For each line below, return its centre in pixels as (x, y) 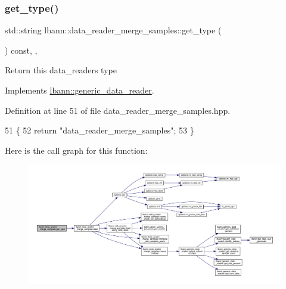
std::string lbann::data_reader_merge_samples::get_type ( (113, 30)
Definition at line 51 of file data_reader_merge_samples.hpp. (118, 110)
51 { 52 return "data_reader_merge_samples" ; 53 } (100, 130)
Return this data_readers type (61, 70)
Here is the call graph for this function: (76, 150)
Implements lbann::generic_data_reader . (80, 90)
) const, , (21, 50)
